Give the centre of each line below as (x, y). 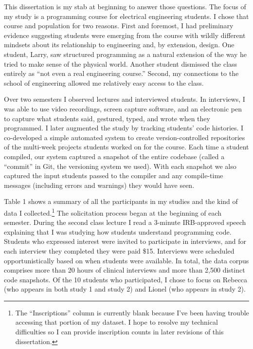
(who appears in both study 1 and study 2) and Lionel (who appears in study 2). (125, 289)
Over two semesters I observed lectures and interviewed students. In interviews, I (125, 99)
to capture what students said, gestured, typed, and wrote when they (107, 118)
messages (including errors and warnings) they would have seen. (99, 185)
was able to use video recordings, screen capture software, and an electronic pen (123, 108)
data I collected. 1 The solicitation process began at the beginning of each (113, 212)
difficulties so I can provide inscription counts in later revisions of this (119, 332)
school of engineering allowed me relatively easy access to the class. (104, 83)
